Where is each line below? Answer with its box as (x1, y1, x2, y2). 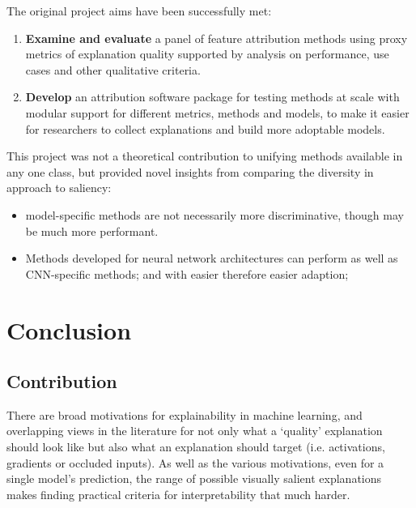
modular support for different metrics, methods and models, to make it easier (25, 104, 410, 121)
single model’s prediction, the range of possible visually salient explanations (6, 470, 382, 487)
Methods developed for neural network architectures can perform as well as (25, 250, 398, 267)
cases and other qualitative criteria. (25, 61, 201, 78)
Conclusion (6, 313, 132, 346)
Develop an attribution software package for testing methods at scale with (25, 88, 400, 105)
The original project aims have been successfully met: (6, 2, 272, 19)
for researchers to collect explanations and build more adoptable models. (25, 120, 385, 137)
